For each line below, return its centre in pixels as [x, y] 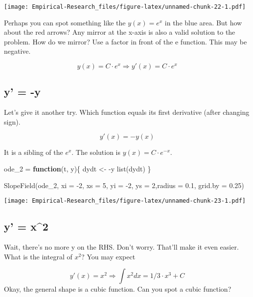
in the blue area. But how [203, 22]
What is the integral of [38, 256]
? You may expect [108, 256]
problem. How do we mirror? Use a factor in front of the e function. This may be [126, 41]
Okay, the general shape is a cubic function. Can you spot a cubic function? [118, 289]
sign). [12, 121]
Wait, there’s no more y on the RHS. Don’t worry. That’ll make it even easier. [121, 247]
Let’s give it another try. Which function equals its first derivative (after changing [127, 112]
